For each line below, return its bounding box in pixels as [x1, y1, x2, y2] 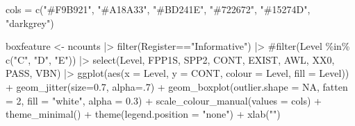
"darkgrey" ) [6, 15, 54, 30]
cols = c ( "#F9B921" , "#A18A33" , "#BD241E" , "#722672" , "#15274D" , [6, 2, 311, 16]
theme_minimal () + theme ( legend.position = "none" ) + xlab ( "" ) [6, 107, 281, 121]
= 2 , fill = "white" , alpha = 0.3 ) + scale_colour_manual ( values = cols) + [6, 93, 322, 107]
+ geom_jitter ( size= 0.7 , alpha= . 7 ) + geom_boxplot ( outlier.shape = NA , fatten [6, 79, 348, 93]
